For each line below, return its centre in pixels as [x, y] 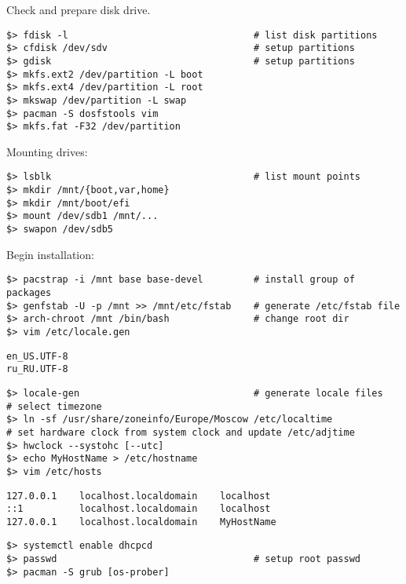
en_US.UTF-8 [37, 356]
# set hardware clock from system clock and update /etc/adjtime [181, 432]
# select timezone [54, 406]
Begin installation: [50, 254]
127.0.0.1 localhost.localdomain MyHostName [141, 522]
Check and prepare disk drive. [79, 9]
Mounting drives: [47, 151]
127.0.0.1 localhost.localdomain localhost [139, 496]
